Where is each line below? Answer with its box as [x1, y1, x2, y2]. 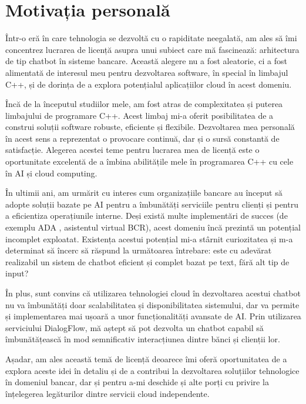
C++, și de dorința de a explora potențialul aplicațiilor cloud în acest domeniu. [5, 78, 292, 90]
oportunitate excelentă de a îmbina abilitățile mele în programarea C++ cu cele [5, 155, 294, 168]
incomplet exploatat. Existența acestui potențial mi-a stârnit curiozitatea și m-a [5, 232, 293, 245]
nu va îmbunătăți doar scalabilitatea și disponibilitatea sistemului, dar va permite [5, 298, 300, 310]
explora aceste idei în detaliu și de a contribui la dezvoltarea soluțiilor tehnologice [5, 364, 300, 376]
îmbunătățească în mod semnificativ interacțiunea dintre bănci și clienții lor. [5, 333, 280, 345]
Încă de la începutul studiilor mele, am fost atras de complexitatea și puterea [5, 98, 283, 110]
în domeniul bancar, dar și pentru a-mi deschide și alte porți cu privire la [5, 376, 269, 388]
